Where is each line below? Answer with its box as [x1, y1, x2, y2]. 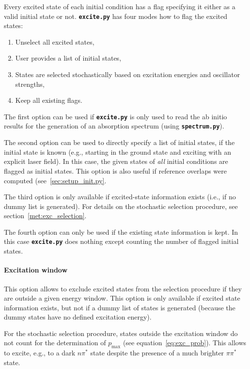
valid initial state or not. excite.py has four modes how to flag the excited [4, 11, 228, 21]
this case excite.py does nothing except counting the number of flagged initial [4, 236, 239, 246]
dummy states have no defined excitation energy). [4, 312, 152, 322]
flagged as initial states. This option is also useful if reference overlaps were [4, 165, 227, 176]
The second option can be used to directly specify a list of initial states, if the [4, 137, 235, 147]
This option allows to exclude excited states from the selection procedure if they [4, 283, 242, 293]
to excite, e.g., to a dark [4, 348, 76, 358]
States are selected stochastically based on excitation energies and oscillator [15, 69, 240, 80]
